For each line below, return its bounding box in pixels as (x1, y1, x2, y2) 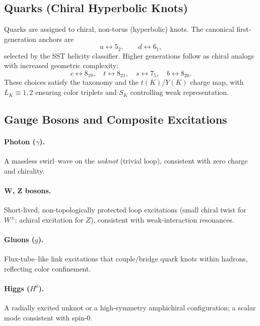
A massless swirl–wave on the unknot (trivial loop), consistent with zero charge (4, 155, 248, 166)
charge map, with (190, 77, 244, 87)
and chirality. (4, 165, 45, 176)
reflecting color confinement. (4, 263, 91, 274)
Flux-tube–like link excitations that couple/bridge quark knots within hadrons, (4, 253, 248, 264)
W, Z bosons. (4, 185, 51, 196)
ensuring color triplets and (35, 87, 117, 97)
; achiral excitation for (15, 214, 84, 225)
